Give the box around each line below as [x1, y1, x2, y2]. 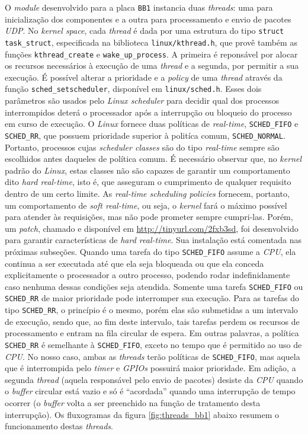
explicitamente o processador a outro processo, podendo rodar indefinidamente [5, 269, 290, 281]
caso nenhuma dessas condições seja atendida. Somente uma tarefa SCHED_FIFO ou [5, 280, 303, 292]
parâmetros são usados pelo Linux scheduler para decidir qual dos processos [5, 94, 280, 107]
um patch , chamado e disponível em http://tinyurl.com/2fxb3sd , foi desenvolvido [5, 222, 299, 234]
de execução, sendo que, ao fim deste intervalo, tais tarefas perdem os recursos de [5, 315, 300, 327]
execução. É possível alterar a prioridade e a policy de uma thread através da [5, 71, 283, 83]
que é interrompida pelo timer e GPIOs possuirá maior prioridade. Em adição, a [5, 362, 296, 374]
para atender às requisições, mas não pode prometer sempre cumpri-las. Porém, [5, 210, 293, 223]
